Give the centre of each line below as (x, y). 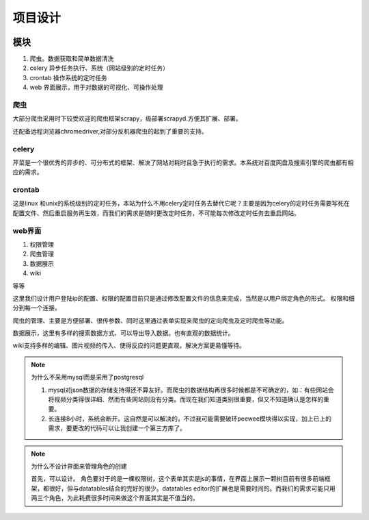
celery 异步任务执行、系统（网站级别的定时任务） (99, 68)
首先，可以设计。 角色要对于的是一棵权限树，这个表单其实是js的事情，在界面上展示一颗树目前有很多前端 (178, 479)
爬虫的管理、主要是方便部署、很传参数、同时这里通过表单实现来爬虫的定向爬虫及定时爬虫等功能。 (150, 320)
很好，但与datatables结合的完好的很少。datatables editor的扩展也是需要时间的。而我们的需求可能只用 (192, 488)
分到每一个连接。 (37, 308)
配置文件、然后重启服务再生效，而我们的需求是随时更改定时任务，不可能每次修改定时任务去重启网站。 (156, 213)
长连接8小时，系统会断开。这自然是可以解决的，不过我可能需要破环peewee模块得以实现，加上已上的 (190, 419)
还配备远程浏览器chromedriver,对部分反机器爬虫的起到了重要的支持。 (110, 131)
